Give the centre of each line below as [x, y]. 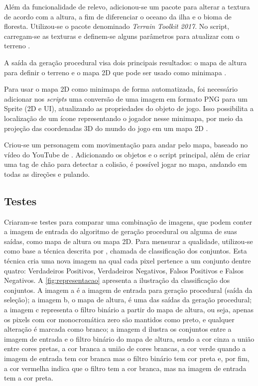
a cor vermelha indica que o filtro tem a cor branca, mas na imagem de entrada [125, 368]
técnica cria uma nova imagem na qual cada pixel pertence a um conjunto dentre [128, 261]
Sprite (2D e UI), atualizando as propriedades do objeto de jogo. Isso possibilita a [129, 108]
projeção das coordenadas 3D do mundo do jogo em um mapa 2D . [106, 128]
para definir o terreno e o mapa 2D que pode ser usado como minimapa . [115, 72]
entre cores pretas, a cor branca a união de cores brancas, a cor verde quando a [125, 348]
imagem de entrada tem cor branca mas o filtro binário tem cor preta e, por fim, [127, 358]
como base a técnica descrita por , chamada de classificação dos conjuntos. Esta [126, 251]
